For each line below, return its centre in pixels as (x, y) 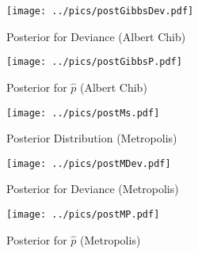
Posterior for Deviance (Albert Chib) (96, 36)
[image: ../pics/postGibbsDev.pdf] (100, 11)
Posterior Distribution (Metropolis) (92, 138)
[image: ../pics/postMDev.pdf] (89, 163)
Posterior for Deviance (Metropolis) (93, 189)
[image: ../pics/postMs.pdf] (83, 113)
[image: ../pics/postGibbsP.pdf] (94, 62)
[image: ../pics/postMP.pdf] (83, 214)
